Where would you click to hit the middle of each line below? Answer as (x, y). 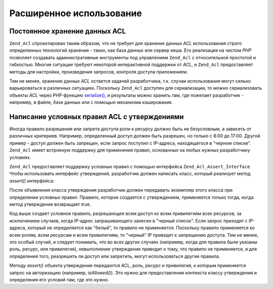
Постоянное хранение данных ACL (68, 31)
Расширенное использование (76, 13)
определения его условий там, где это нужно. (59, 279)
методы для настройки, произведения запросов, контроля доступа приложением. (99, 71)
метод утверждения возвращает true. (50, 204)
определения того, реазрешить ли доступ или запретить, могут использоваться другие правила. (115, 256)
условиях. (20, 157)
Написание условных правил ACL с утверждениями (97, 117)
